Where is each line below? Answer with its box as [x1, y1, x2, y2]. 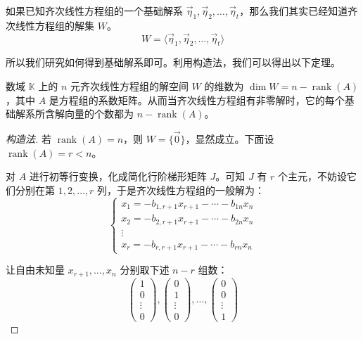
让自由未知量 [6, 262, 65, 277]
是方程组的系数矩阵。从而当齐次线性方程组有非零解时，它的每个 [49, 92, 345, 107]
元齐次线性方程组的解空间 [70, 79, 189, 93]
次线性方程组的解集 [6, 18, 94, 32]
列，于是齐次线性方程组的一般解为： [97, 182, 265, 197]
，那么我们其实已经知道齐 [239, 4, 358, 18]
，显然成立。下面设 [185, 132, 274, 146]
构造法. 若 [6, 132, 51, 146]
